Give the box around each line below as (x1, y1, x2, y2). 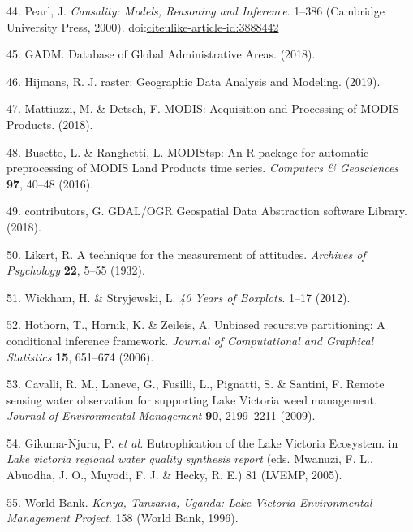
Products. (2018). (6, 115, 93, 132)
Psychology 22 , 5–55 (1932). (6, 262, 145, 279)
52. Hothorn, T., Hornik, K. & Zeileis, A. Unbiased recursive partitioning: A (6, 316, 385, 333)
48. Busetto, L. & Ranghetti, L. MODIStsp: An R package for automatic (6, 143, 369, 160)
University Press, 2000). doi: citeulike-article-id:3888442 (6, 18, 279, 35)
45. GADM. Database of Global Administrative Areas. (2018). (6, 45, 316, 63)
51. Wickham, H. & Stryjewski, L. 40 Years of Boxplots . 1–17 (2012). (6, 288, 351, 305)
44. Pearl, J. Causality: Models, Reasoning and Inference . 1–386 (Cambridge (6, 2, 385, 19)
